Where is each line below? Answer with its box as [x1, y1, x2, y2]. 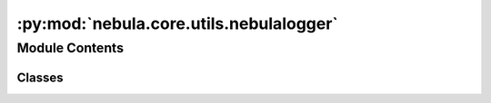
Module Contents [16, 40, 125, 56]
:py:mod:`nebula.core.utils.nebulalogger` [16, 14, 338, 33]
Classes [16, 70, 64, 85]
